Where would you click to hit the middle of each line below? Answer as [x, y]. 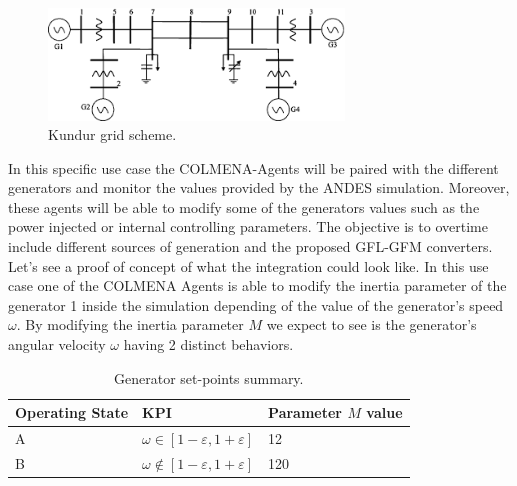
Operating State [72, 412]
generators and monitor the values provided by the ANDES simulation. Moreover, [259, 187]
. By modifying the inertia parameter [130, 324]
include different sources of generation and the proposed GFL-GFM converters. [250, 246]
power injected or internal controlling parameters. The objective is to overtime [248, 226]
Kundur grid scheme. [112, 134]
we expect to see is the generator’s [371, 324]
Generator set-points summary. [209, 377]
